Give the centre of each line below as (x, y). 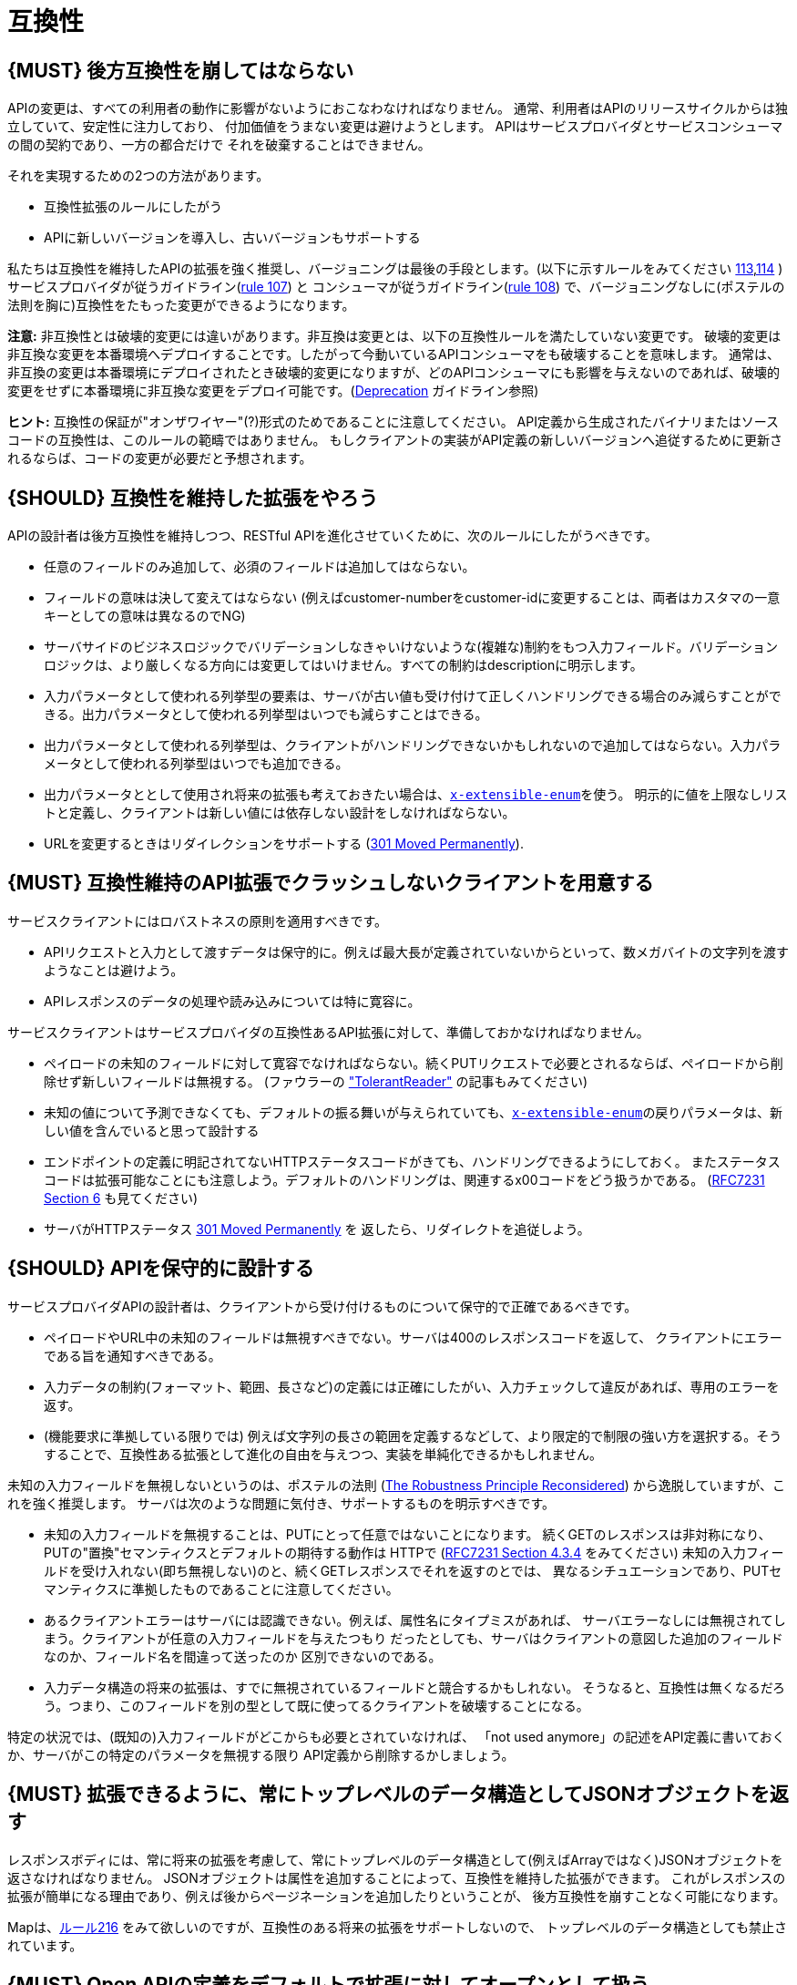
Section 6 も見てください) (121, 1198)
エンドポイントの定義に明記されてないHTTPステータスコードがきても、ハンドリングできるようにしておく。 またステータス (412, 1161)
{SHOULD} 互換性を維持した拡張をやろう (193, 498)
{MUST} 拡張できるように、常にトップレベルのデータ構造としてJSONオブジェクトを (388, 1795)
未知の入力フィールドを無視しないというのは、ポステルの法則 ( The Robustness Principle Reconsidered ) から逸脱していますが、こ (397, 1485)
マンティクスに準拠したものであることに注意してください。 (221, 1589)
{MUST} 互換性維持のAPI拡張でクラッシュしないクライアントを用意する (331, 883)
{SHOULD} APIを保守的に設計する (161, 1269)
